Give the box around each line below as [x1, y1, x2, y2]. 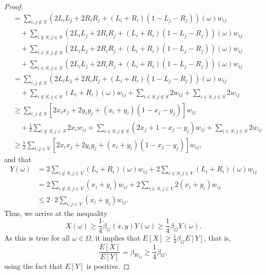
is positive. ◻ [86, 261, 130, 271]
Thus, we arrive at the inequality [4, 207, 108, 218]
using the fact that [4, 261, 63, 271]
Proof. [4, 1, 23, 11]
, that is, [204, 232, 231, 243]
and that [4, 153, 31, 164]
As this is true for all [4, 232, 70, 243]
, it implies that [91, 232, 140, 243]
